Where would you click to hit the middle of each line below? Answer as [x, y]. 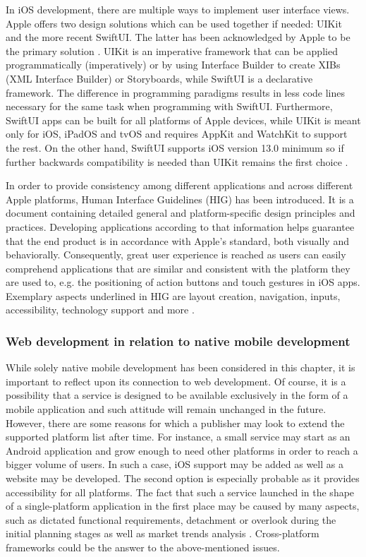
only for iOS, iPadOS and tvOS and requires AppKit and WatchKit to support [177, 134]
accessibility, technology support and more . [100, 310]
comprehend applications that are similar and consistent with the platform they [178, 268]
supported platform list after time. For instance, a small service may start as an [178, 437]
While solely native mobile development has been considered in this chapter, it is [181, 367]
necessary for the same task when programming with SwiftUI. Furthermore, [169, 106]
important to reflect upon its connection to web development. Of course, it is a [176, 381]
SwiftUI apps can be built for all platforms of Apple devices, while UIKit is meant [183, 120]
